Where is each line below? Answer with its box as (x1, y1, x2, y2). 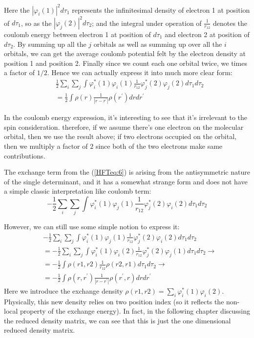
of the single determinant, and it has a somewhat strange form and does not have (4, 176, 248, 186)
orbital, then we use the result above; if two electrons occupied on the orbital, (4, 131, 236, 141)
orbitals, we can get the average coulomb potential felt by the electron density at (4, 48, 246, 59)
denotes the (212, 18, 248, 27)
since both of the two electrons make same (95, 141, 223, 151)
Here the (4, 4, 30, 15)
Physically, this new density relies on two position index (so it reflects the (4, 296, 224, 306)
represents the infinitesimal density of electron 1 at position (72, 4, 250, 15)
